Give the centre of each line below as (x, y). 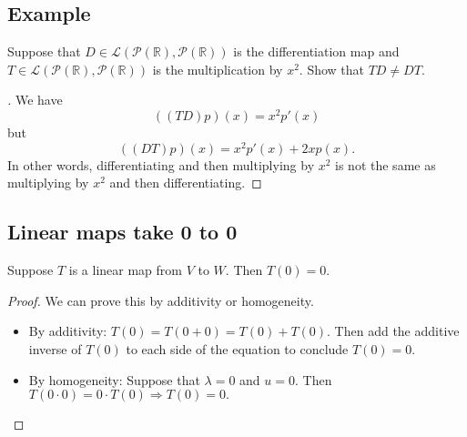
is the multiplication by (218, 69)
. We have (35, 100)
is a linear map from (125, 270)
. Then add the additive (393, 331)
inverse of (55, 348)
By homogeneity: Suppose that (114, 379)
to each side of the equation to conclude (237, 348)
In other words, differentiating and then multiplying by (161, 164)
